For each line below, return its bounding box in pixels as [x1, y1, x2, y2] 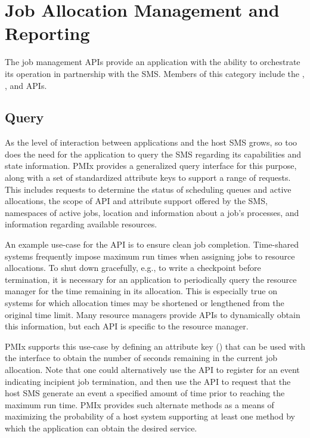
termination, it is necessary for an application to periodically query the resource [5, 273, 297, 285]
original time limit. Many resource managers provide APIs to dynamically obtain [5, 308, 300, 320]
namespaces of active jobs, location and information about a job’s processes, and [5, 206, 299, 218]
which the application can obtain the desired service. [5, 421, 197, 434]
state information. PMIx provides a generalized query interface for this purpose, [5, 159, 297, 172]
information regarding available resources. [5, 218, 157, 230]
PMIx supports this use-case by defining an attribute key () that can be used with [5, 340, 305, 352]
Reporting [5, 21, 90, 45]
